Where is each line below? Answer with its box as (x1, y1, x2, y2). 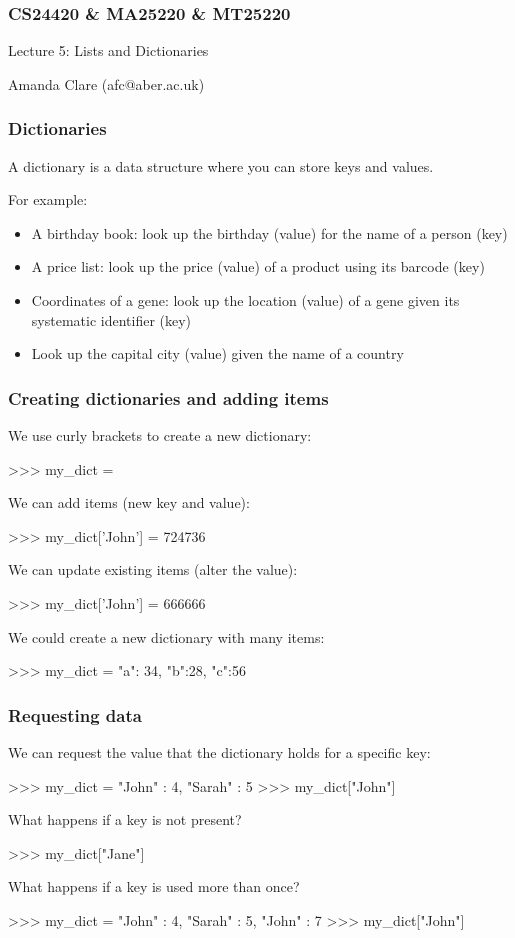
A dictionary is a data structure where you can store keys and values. (8, 155, 434, 176)
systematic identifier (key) (31, 309, 192, 330)
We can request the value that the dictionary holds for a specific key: (8, 741, 431, 762)
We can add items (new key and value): (8, 492, 250, 513)
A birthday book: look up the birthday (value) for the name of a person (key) (31, 222, 508, 243)
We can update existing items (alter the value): (8, 559, 298, 580)
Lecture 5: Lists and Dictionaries (8, 40, 209, 61)
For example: (8, 189, 88, 210)
